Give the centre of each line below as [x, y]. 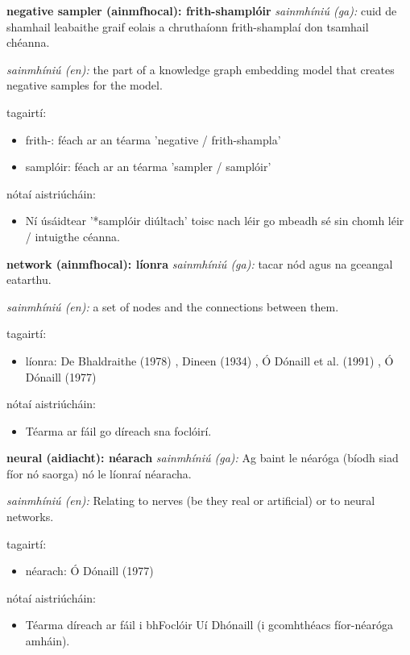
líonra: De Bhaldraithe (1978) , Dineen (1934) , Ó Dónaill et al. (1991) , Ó [209, 360]
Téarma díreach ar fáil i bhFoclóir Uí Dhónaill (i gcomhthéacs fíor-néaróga [209, 625]
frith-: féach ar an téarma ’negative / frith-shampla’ [153, 139]
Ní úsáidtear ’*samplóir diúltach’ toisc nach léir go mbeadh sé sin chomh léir [215, 221]
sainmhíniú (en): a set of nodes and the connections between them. [173, 306]
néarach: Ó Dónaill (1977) [89, 571]
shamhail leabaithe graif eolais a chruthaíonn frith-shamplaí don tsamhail [188, 26]
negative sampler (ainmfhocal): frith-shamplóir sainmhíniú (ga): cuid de [202, 10]
